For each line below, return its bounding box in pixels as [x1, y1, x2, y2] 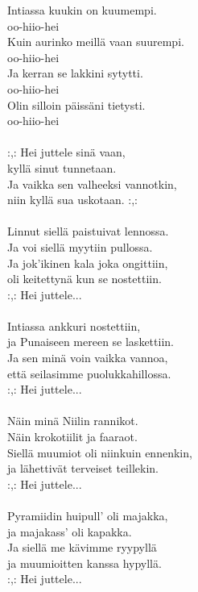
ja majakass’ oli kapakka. [7, 523, 132, 540]
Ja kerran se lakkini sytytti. [7, 65, 143, 81]
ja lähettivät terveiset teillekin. [7, 460, 159, 477]
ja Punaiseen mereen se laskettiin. [7, 333, 174, 350]
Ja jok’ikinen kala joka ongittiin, [7, 254, 168, 271]
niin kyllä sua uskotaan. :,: [7, 191, 138, 208]
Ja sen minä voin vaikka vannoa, [7, 349, 168, 366]
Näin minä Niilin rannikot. [7, 412, 138, 429]
